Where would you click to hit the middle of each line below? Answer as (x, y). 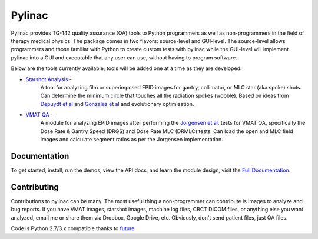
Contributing (35, 187)
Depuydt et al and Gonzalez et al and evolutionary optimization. (117, 104)
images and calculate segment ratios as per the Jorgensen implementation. (132, 140)
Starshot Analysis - (49, 79)
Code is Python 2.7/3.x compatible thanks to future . (74, 228)
